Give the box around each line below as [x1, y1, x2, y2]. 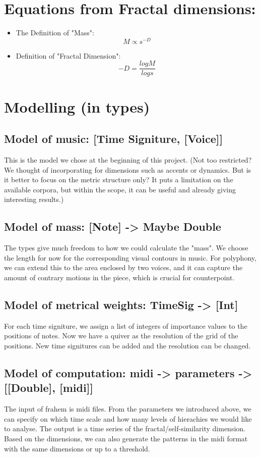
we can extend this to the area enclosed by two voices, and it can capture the [4, 262, 243, 273]
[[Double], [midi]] [4, 380, 94, 395]
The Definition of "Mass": [16, 27, 94, 38]
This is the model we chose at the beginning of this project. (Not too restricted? [4, 155, 252, 165]
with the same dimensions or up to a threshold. [4, 443, 150, 453]
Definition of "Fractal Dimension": [16, 50, 121, 61]
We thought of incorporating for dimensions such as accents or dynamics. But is [4, 164, 251, 175]
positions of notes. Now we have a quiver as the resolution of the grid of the [4, 330, 238, 341]
